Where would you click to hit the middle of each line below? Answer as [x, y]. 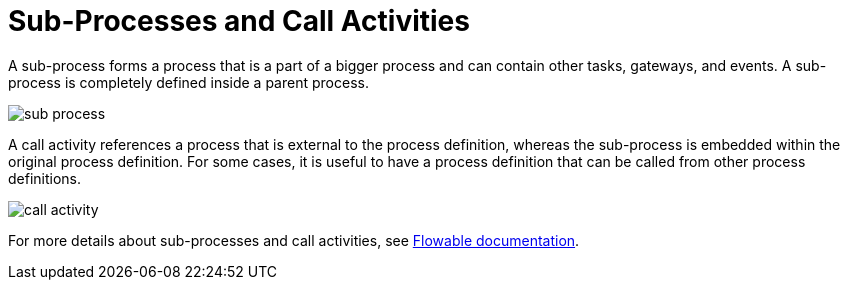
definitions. [45, 178]
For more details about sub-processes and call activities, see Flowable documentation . [294, 240]
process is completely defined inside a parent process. [188, 82]
